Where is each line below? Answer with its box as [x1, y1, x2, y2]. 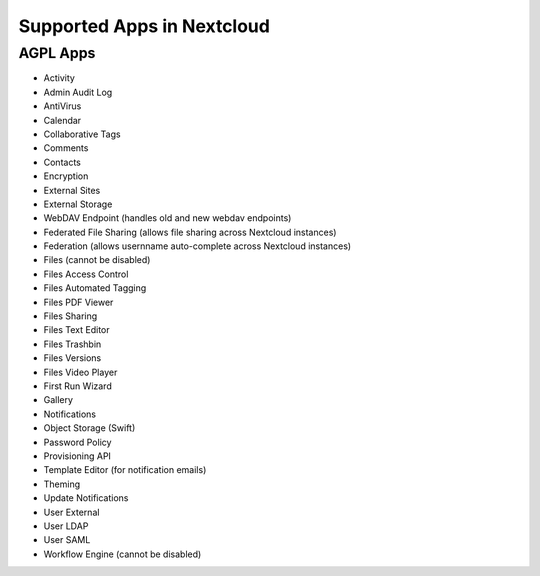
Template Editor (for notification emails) [43, 464, 207, 476]
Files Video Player [43, 366, 118, 378]
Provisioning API [43, 450, 112, 462]
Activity [43, 72, 75, 84]
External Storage [43, 198, 113, 210]
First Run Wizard [43, 380, 112, 392]
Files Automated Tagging [43, 282, 147, 294]
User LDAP [43, 520, 89, 532]
